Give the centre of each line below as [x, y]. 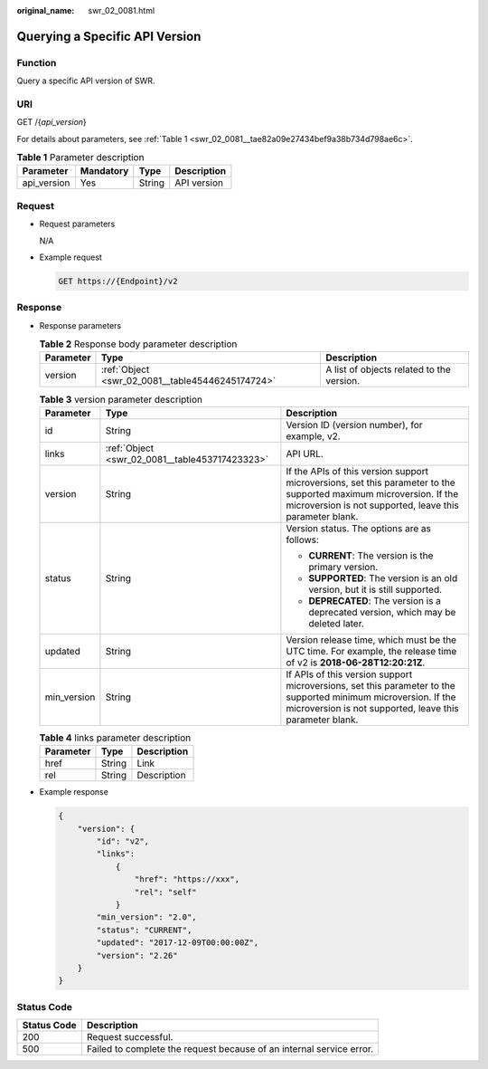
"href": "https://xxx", [187, 879]
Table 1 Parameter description [80, 157]
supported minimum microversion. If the [371, 697]
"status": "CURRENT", [144, 930]
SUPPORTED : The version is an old [383, 577]
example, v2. [313, 436]
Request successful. [130, 1037]
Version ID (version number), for [354, 425]
